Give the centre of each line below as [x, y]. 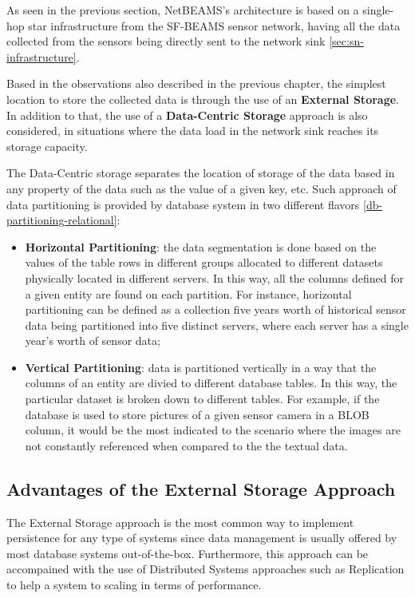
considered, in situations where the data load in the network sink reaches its [193, 131]
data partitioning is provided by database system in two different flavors [183, 204]
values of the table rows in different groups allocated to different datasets [204, 262]
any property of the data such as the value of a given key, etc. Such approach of [202, 188]
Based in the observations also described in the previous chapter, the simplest [196, 83]
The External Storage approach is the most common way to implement [180, 522]
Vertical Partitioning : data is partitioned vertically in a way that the [201, 367]
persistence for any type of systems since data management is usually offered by [202, 538]
